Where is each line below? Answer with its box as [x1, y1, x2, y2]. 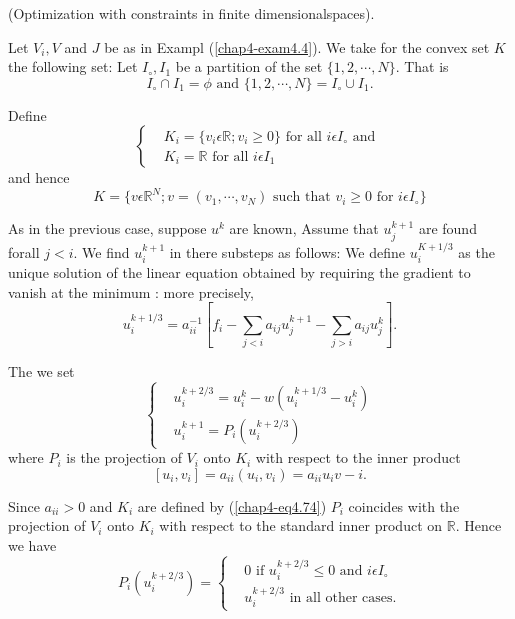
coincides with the [348, 495, 460, 516]
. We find [73, 241, 130, 262]
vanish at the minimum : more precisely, [8, 281, 254, 302]
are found [418, 218, 477, 239]
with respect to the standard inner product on [159, 515, 443, 536]
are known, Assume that [229, 218, 379, 239]
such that [273, 190, 331, 205]
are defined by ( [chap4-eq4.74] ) [137, 495, 327, 516]
